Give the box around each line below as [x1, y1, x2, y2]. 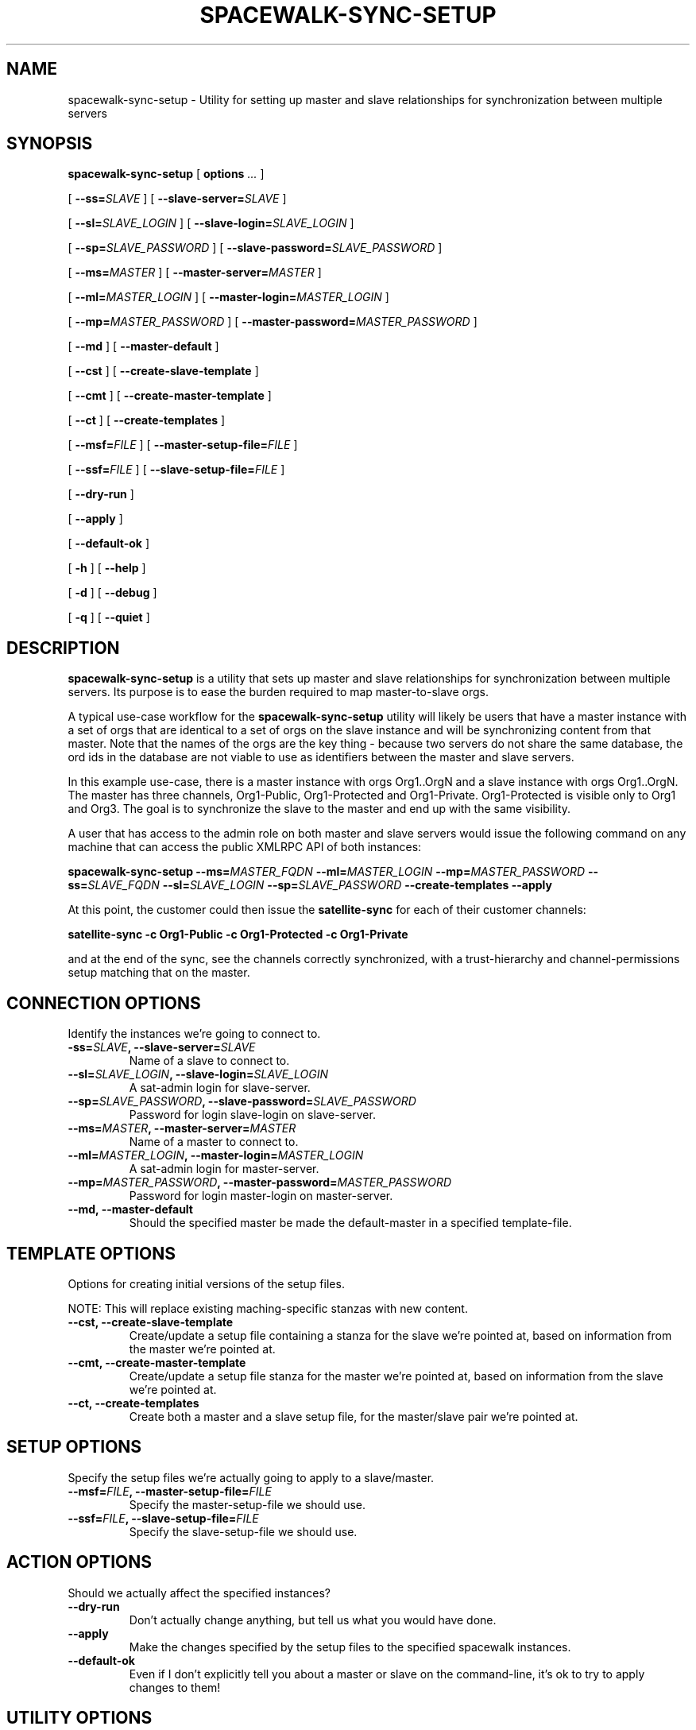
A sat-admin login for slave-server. [129, 1081, 311, 1095]
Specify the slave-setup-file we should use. [129, 1524, 358, 1538]
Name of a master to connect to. [129, 1135, 299, 1149]
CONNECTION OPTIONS [6, 993, 201, 1013]
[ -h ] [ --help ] [68, 561, 146, 575]
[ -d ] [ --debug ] [68, 586, 157, 600]
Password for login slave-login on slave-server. [129, 1108, 376, 1122]
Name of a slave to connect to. [129, 1054, 290, 1068]
